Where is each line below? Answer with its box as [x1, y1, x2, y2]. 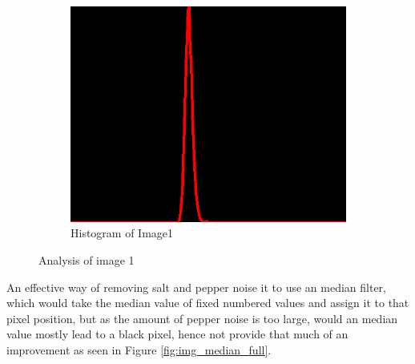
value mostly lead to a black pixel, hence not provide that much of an [6, 326, 349, 342]
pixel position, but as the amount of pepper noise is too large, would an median [6, 309, 398, 326]
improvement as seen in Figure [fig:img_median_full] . [6, 341, 272, 358]
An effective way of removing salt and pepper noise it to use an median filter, [6, 278, 386, 295]
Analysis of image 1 [38, 251, 135, 268]
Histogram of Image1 [71, 224, 174, 241]
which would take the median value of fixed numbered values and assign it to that [6, 294, 409, 311]
